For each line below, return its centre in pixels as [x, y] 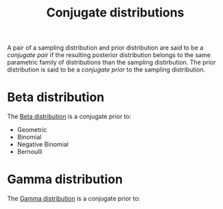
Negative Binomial [43, 144]
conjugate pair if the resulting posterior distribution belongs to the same [109, 55]
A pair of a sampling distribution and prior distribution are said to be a [105, 48]
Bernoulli [30, 152]
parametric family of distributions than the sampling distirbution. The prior [111, 63]
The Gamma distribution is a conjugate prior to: [74, 199]
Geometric [32, 130]
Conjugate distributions [115, 13]
